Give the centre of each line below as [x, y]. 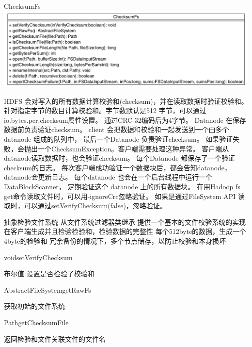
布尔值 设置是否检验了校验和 [49, 273]
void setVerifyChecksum [38, 257]
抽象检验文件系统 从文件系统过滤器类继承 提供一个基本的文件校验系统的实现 [125, 222]
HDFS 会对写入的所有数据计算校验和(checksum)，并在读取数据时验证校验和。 [126, 101]
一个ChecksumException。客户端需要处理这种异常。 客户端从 [133, 148]
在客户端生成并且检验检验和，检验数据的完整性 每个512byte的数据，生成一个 [125, 231]
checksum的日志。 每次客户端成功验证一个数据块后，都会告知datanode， [118, 167]
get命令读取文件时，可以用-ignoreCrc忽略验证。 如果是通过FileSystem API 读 [124, 196]
